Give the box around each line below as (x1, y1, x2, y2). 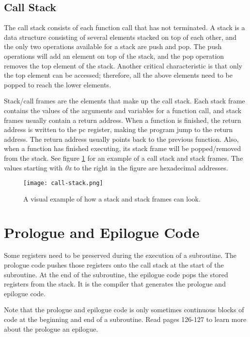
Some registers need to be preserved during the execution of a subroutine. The (4, 250, 237, 260)
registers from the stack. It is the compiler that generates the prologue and (4, 279, 226, 289)
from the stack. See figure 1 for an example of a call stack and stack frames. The (4, 152, 243, 163)
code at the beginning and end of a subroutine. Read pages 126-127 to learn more (4, 314, 247, 324)
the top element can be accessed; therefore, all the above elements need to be (4, 70, 233, 80)
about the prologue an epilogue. (4, 323, 98, 334)
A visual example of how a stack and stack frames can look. (23, 193, 201, 203)
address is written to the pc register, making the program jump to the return (4, 124, 233, 135)
